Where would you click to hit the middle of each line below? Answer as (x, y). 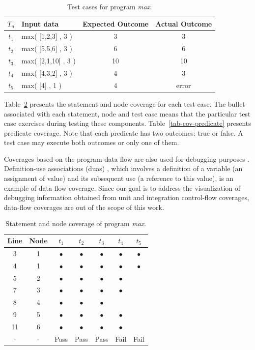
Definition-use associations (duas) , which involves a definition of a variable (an (123, 168)
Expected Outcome (115, 23)
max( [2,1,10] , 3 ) (48, 61)
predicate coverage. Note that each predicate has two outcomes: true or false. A (124, 132)
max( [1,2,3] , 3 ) (47, 36)
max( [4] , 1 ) (42, 85)
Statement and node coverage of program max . (76, 223)
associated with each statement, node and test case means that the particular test (127, 113)
